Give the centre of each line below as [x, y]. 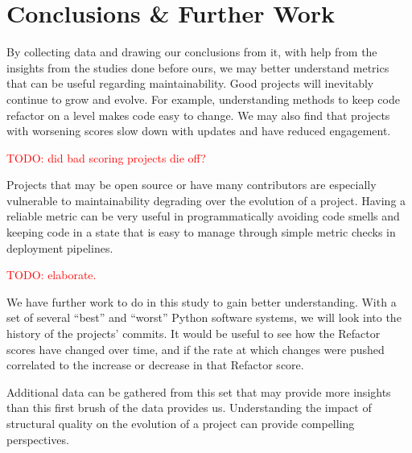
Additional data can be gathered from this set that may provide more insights [199, 391]
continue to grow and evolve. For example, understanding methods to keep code [203, 99]
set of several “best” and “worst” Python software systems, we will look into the [204, 317]
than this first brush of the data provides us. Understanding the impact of [189, 408]
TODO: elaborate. [51, 275]
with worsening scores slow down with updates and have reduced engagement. [199, 131]
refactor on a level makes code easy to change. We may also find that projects [198, 115]
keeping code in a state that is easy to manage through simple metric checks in [201, 232]
